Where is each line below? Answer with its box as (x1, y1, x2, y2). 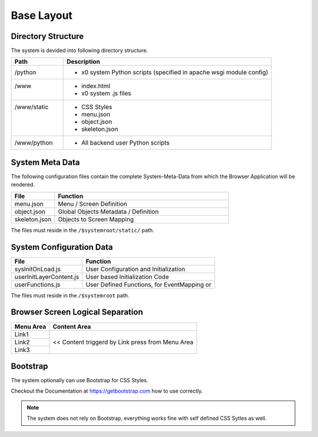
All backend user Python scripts (81, 139, 170, 147)
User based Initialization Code (85, 272, 169, 281)
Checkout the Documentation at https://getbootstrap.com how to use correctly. (11, 387, 203, 395)
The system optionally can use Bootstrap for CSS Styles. (11, 377, 148, 384)
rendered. (11, 181, 35, 188)
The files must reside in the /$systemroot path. (11, 292, 130, 299)
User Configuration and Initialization (85, 265, 185, 273)
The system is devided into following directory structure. (11, 47, 148, 54)
